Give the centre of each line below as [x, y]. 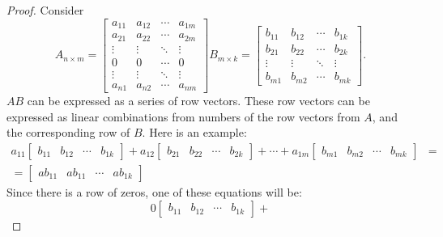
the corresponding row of [68, 132]
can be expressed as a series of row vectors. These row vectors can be [198, 101]
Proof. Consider [45, 10]
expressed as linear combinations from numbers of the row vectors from [183, 116]
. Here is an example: [194, 132]
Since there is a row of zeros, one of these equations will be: [154, 192]
